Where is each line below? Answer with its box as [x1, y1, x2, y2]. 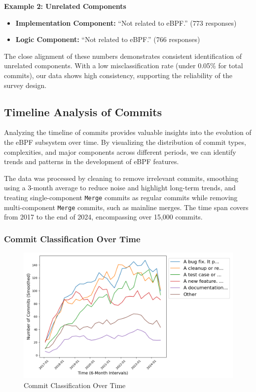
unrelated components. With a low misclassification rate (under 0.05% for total [4, 60, 243, 71]
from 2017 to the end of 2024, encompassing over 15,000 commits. [4, 212, 203, 222]
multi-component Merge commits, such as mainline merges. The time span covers [4, 202, 249, 212]
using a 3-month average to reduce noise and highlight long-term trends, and [4, 182, 236, 193]
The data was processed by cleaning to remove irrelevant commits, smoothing [4, 173, 238, 183]
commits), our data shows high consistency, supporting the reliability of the [4, 70, 232, 80]
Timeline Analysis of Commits [4, 104, 162, 119]
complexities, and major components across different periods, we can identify [4, 146, 236, 157]
